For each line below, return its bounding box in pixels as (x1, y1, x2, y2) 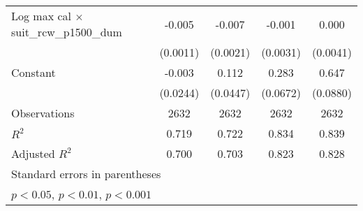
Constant (11, 64, 56, 80)
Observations (11, 105, 75, 121)
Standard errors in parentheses (11, 166, 161, 182)
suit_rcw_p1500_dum (11, 24, 122, 40)
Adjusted (11, 145, 55, 161)
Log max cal (11, 8, 71, 24)
